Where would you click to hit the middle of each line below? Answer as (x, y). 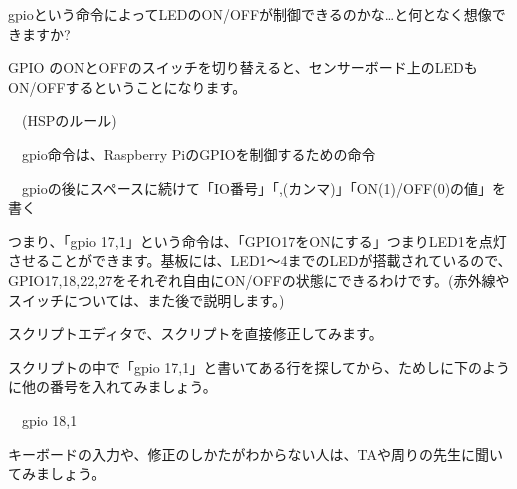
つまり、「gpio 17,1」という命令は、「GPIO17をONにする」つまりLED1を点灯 (257, 240)
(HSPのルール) (69, 120)
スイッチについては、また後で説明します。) (146, 299)
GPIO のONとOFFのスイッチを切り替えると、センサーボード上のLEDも (243, 67)
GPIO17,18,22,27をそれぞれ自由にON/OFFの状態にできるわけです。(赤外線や (259, 279)
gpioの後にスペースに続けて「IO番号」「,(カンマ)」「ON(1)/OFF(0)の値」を (264, 187)
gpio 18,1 (49, 419)
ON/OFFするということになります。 (127, 86)
